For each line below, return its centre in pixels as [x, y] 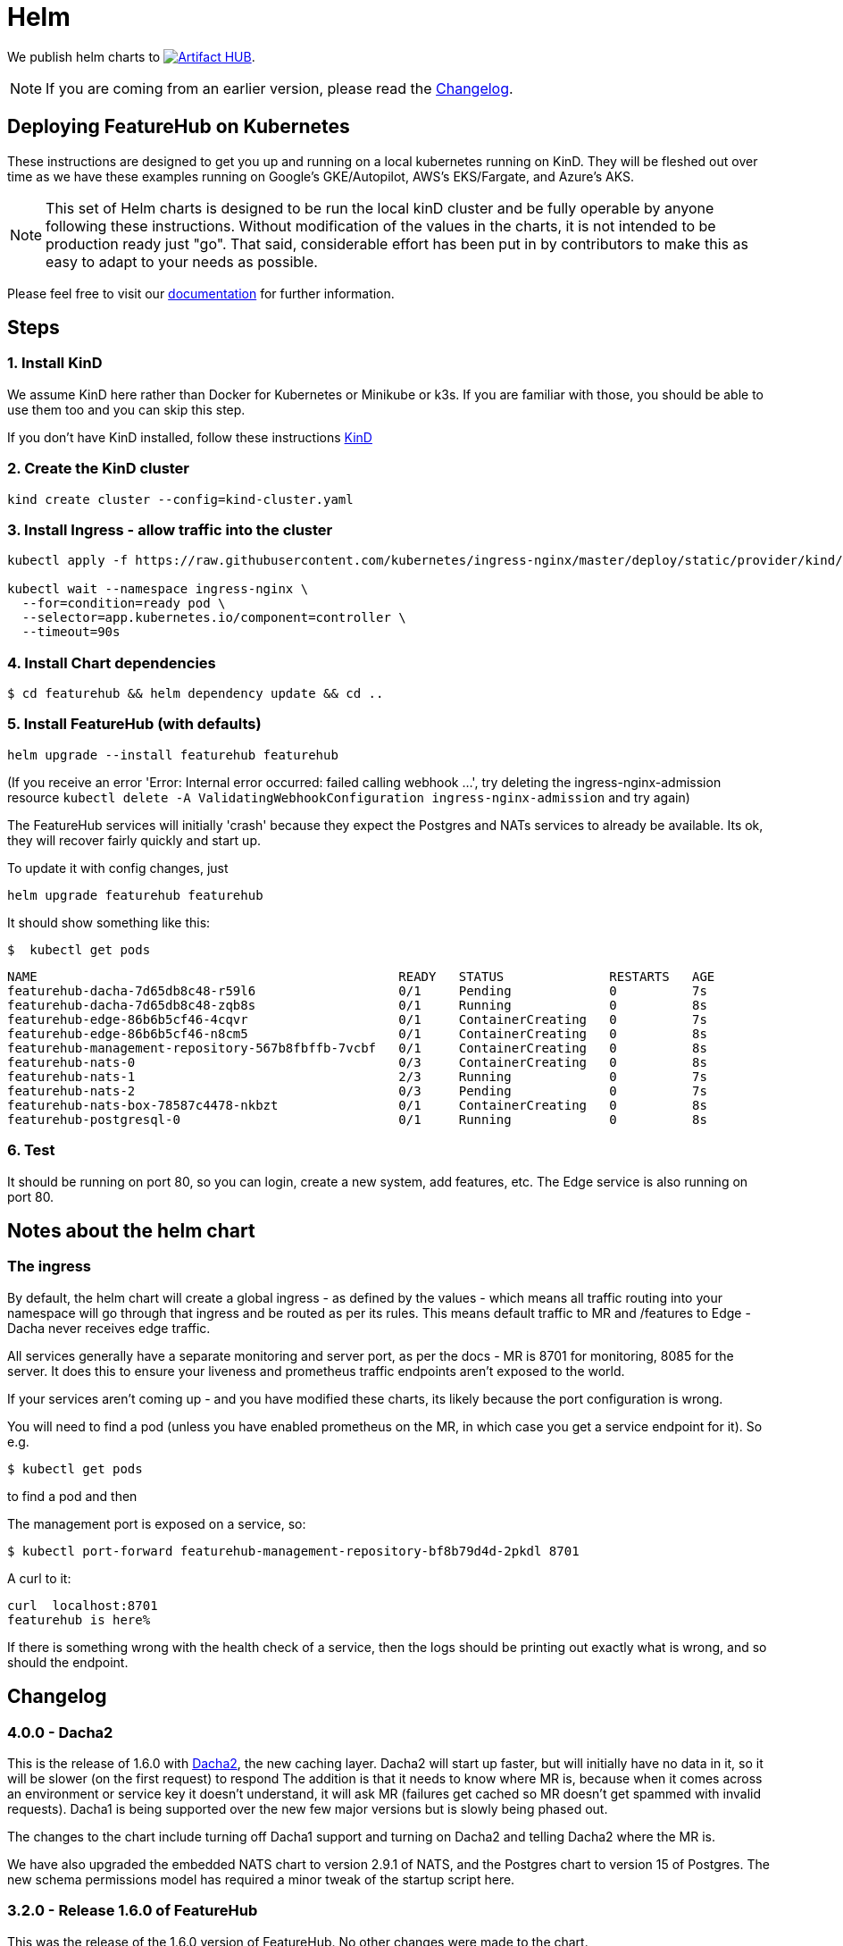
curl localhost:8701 [83, 1605]
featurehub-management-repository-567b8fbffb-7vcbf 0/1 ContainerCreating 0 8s [357, 1048]
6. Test [31, 1150]
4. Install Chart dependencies [112, 663]
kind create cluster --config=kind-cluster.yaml [180, 499]
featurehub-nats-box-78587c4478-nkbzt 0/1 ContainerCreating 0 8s [357, 1105]
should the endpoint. [68, 1662]
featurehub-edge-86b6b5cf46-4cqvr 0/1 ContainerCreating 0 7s [357, 1019]
